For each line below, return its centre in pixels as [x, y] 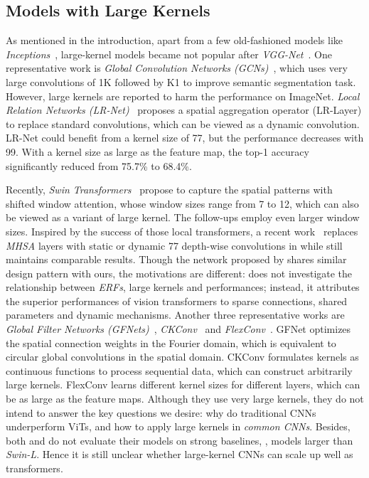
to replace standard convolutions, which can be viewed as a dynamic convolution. [183, 123]
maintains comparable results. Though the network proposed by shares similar [176, 259]
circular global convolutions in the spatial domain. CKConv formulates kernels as [182, 357]
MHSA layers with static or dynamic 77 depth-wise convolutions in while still [174, 245]
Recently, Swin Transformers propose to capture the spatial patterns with [169, 190]
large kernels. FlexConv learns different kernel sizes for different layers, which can [183, 384]
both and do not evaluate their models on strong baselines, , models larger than [180, 440]
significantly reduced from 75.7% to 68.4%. [99, 165]
